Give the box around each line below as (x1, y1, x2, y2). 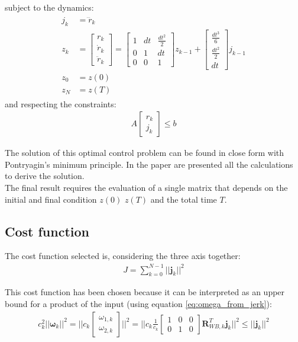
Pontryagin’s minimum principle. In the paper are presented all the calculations (5, 158, 293, 170)
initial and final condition (5, 193, 97, 205)
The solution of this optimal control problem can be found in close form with (5, 146, 284, 159)
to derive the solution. (5, 170, 85, 182)
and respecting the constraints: (5, 97, 116, 110)
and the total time (150, 193, 217, 205)
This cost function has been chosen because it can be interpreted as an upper (5, 286, 285, 298)
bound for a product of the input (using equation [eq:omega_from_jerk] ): (5, 297, 272, 309)
